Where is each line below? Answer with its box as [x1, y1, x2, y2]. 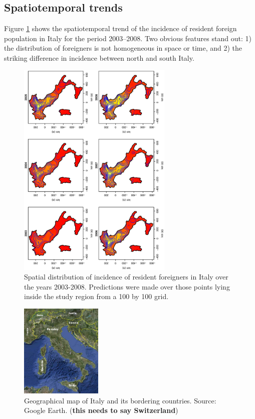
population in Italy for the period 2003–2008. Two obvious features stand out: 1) [4, 33, 251, 43]
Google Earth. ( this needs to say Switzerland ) [24, 405, 178, 415]
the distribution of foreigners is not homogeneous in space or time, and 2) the [4, 43, 242, 53]
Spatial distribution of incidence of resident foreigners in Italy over [24, 271, 228, 282]
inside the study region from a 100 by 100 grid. [24, 291, 169, 302]
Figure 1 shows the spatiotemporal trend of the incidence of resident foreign [4, 23, 237, 34]
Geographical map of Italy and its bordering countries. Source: [24, 395, 216, 405]
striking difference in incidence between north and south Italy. [4, 52, 194, 63]
